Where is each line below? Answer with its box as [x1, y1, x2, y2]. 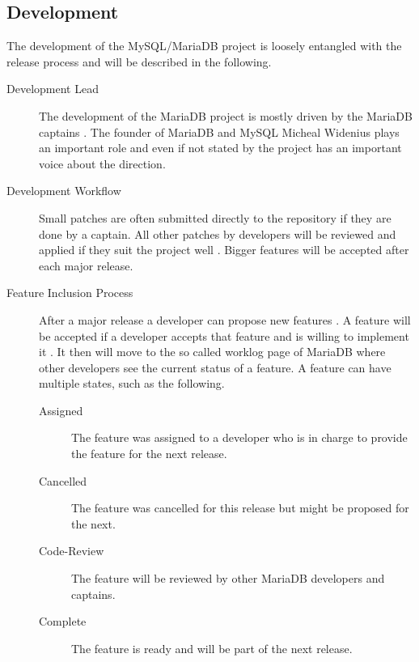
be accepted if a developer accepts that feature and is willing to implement [39, 327, 409, 344]
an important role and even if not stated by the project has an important [39, 139, 402, 156]
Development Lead [6, 80, 99, 97]
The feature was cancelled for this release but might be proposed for [71, 499, 409, 516]
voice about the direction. [39, 155, 166, 172]
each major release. [39, 257, 133, 274]
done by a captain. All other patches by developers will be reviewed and [39, 225, 396, 242]
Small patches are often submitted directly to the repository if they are [39, 209, 391, 226]
